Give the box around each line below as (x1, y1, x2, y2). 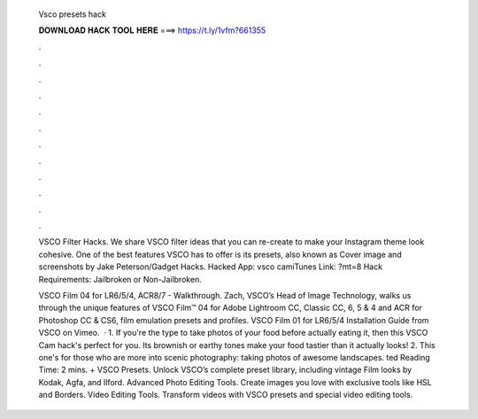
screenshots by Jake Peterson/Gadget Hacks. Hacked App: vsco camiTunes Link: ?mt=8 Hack (38, 261, 383, 272)
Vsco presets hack (38, 9, 106, 19)
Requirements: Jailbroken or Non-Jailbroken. (38, 274, 203, 284)
